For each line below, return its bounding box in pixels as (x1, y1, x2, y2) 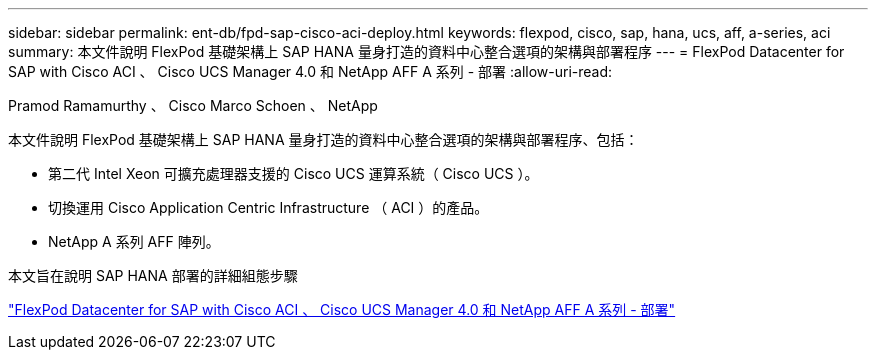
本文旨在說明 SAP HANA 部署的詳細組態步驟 (8, 267, 298, 284)
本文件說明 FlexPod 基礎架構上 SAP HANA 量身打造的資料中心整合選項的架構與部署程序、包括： (8, 131, 639, 148)
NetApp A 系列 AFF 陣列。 (48, 233, 220, 250)
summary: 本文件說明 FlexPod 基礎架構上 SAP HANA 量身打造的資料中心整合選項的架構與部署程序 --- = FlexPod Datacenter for (8, 43, 845, 60)
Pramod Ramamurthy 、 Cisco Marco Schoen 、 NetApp (8, 97, 378, 114)
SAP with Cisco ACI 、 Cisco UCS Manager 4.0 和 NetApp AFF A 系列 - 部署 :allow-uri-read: (8, 63, 613, 80)
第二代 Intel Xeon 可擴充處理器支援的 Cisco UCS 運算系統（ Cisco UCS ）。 (48, 165, 539, 182)
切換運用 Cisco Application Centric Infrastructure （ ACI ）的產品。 (48, 199, 489, 216)
